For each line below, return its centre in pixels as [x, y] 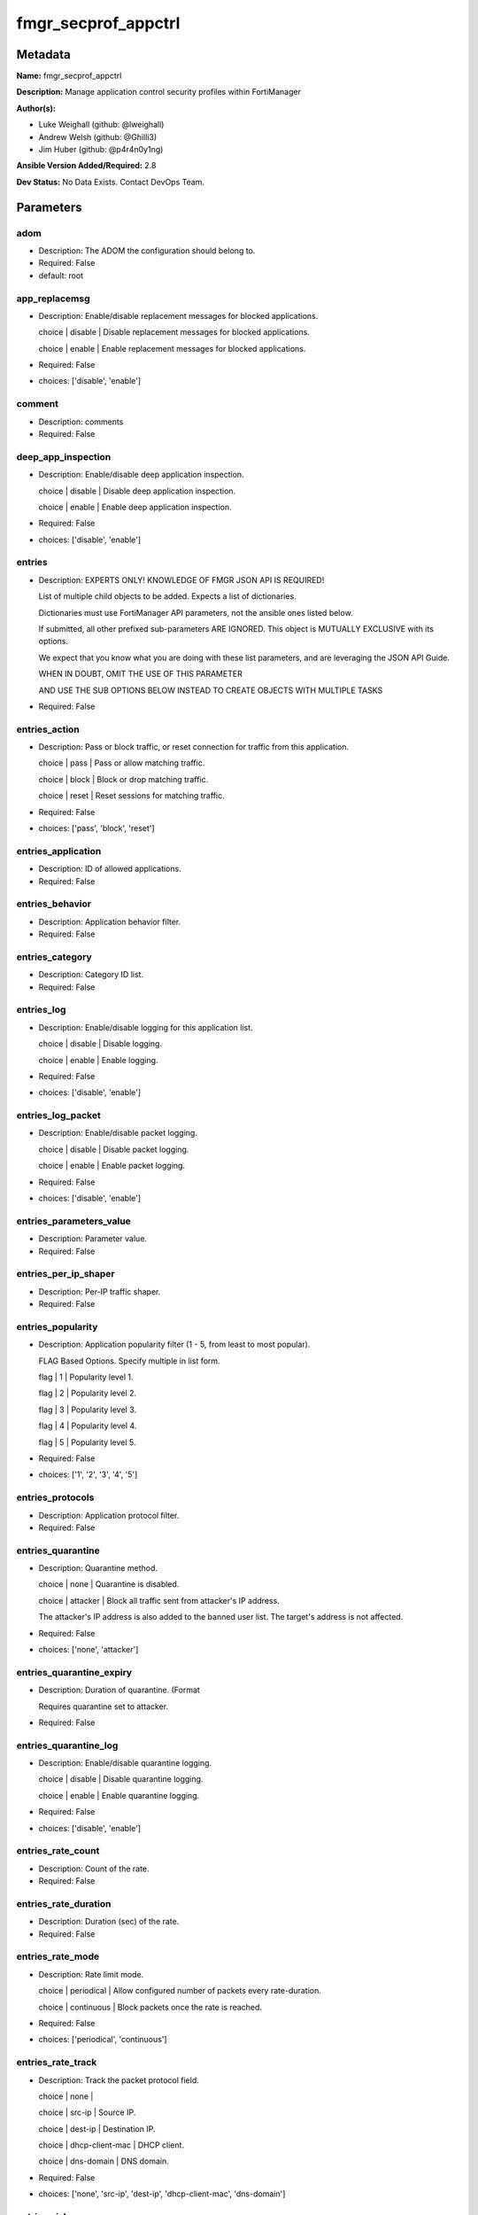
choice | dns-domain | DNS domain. [104, 2161]
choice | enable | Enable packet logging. [112, 1166]
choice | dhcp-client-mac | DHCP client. [112, 2145]
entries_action [48, 729]
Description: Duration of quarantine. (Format [119, 1690]
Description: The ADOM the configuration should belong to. [147, 250]
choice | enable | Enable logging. [98, 1060]
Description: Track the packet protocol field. [119, 2080]
